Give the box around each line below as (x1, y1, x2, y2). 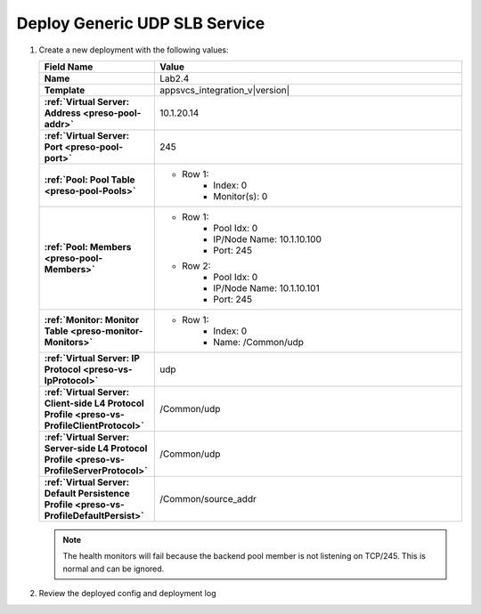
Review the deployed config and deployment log (38, 588, 216, 599)
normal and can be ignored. (62, 563, 165, 574)
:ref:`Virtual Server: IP (44, 351, 140, 364)
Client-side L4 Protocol (44, 397, 144, 409)
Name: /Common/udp (212, 335, 305, 348)
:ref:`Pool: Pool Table (44, 174, 135, 186)
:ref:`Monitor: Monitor (44, 313, 140, 326)
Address (44, 107, 82, 119)
